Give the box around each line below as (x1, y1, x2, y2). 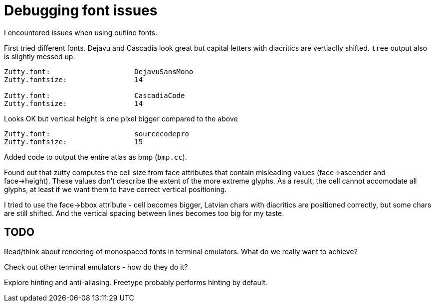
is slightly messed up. (4, 52, 75, 61)
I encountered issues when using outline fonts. (4, 28, 157, 37)
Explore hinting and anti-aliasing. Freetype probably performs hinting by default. (4, 278, 267, 287)
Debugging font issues (4, 2, 158, 19)
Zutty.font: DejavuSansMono (4, 67, 194, 76)
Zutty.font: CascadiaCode (4, 91, 185, 100)
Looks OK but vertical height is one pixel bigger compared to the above (4, 114, 238, 123)
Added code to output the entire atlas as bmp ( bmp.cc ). (4, 152, 187, 161)
